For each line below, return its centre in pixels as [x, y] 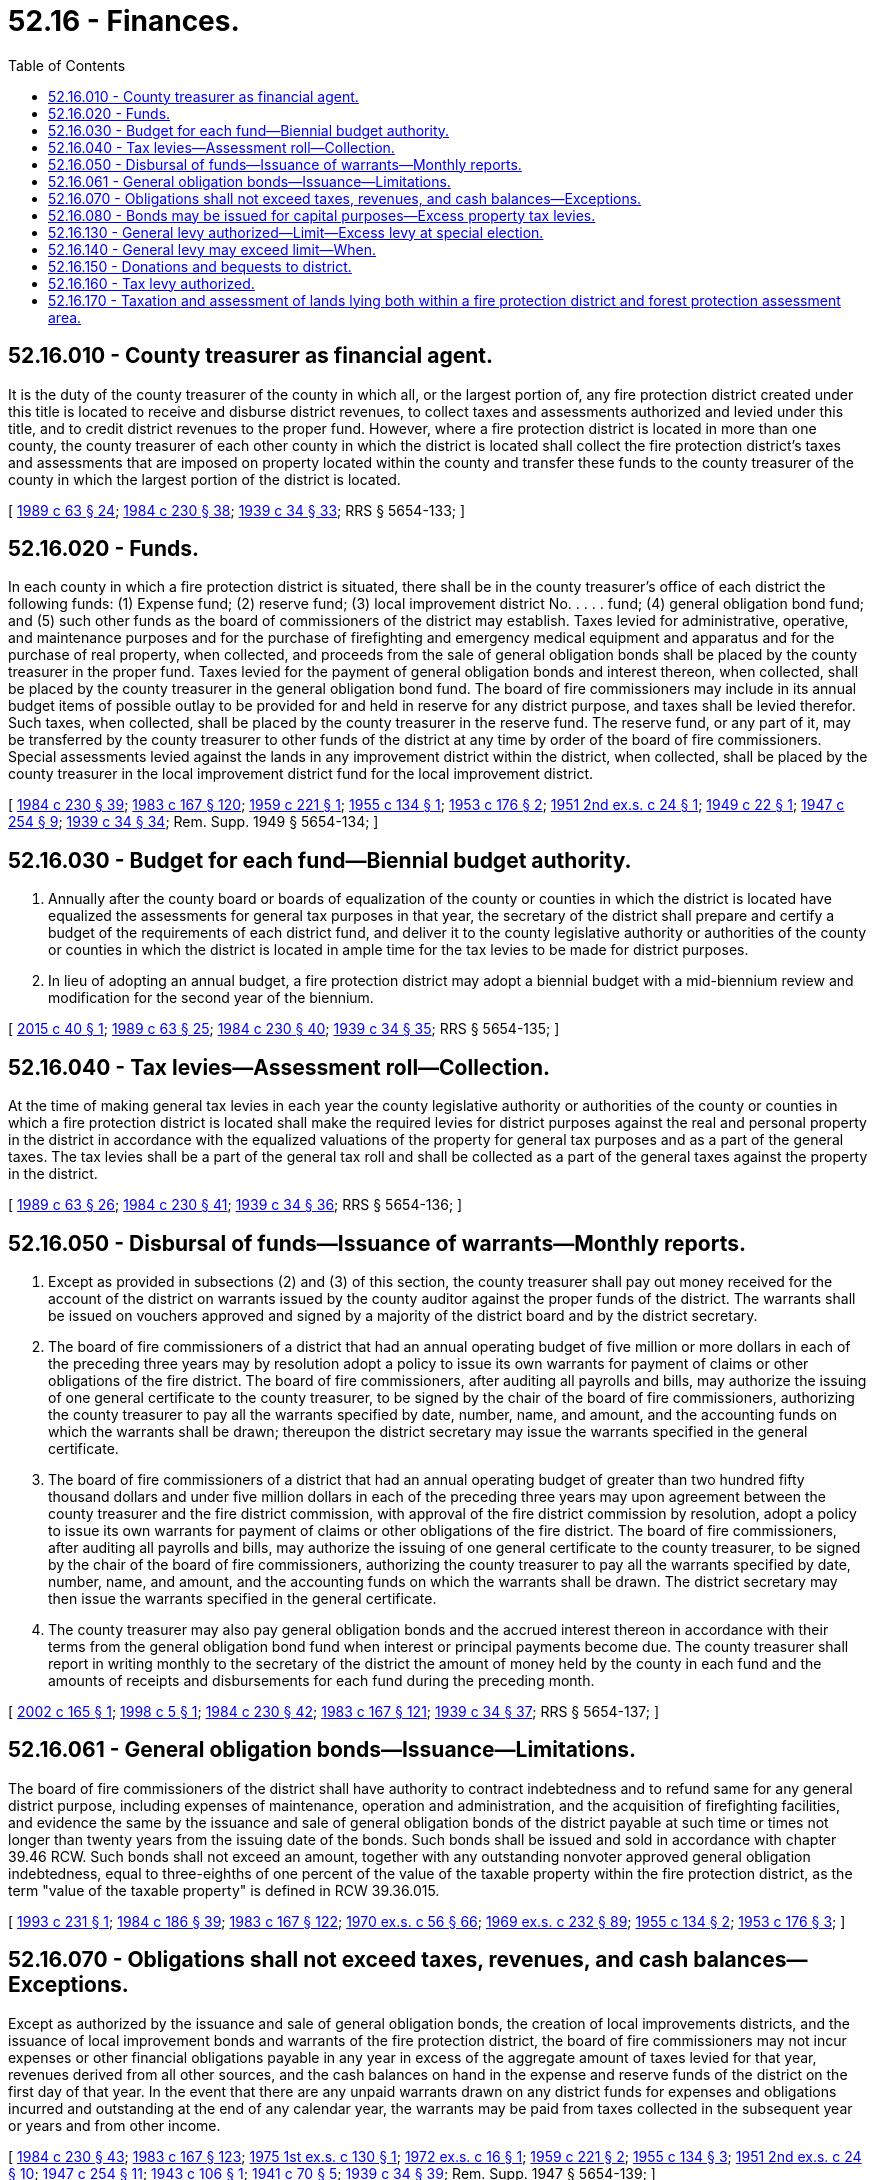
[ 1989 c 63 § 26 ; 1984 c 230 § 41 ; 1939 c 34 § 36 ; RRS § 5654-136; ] [235, 1205]
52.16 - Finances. [124, 21]
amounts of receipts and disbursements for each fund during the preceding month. [321, 1680]
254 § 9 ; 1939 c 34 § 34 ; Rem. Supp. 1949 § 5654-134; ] [193, 822]
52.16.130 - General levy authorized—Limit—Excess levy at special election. [296, 232]
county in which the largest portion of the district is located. [204, 479]
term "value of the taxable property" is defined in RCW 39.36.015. [224, 1890]
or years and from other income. [114, 2125]
